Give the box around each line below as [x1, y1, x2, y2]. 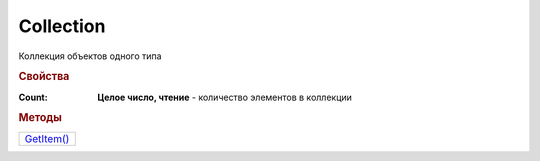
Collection [18, 15, 106, 37]
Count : [18, 91, 49, 103]
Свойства [18, 70, 70, 84]
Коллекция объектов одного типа [18, 50, 162, 62]
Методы [18, 111, 62, 125]
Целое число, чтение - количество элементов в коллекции [97, 91, 352, 103]
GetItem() [24, 131, 70, 145]
